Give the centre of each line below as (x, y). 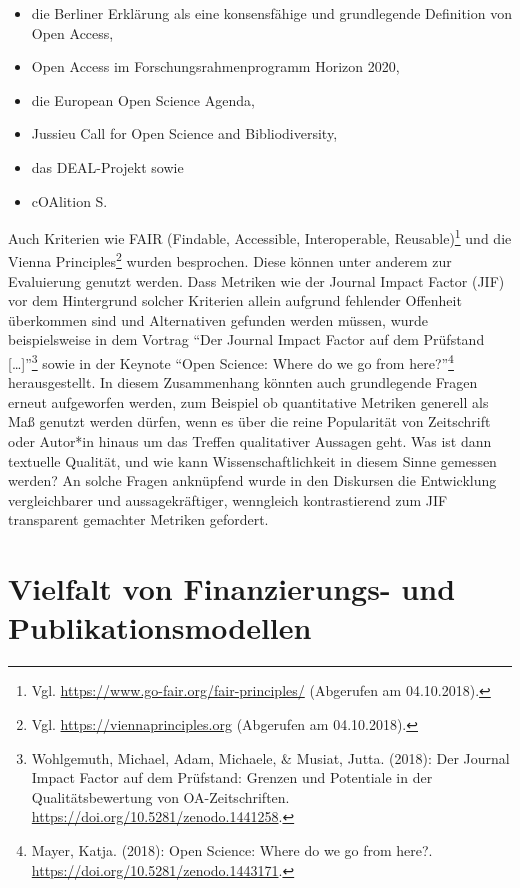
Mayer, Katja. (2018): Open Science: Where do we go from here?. (232, 849)
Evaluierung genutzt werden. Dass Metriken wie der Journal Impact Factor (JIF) (256, 280)
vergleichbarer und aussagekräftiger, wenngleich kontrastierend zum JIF (228, 499)
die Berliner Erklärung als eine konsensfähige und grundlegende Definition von (271, 13)
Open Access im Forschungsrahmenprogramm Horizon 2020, (215, 66)
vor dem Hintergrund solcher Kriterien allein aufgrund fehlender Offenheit (235, 300)
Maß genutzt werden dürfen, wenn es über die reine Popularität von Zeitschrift (249, 421)
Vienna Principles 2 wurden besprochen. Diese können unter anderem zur (230, 260)
